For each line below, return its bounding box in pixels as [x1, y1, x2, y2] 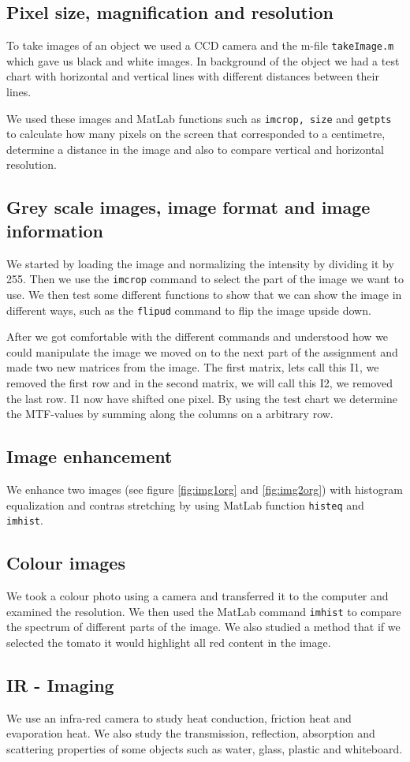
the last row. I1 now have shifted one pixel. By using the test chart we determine [6, 390, 398, 406]
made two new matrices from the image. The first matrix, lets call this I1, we [6, 359, 379, 375]
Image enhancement [6, 444, 173, 469]
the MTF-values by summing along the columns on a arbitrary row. [6, 405, 334, 422]
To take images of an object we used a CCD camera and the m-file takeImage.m [6, 37, 394, 54]
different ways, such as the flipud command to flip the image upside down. [6, 301, 371, 318]
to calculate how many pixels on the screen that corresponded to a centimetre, [6, 125, 386, 142]
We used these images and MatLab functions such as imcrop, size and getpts [6, 110, 392, 126]
